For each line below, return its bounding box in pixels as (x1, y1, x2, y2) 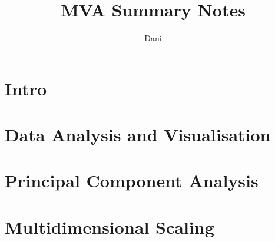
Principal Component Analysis (5, 168, 259, 193)
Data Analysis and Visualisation (5, 122, 271, 147)
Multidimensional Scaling (5, 214, 214, 238)
